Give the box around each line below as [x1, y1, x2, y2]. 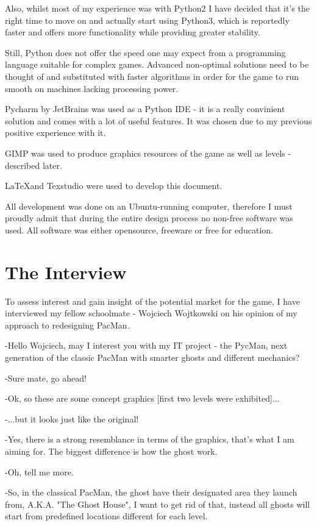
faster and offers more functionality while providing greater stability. [5, 26, 260, 38]
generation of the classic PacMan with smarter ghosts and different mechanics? [5, 351, 300, 363]
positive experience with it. [5, 126, 106, 139]
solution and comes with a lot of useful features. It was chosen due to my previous [5, 114, 312, 127]
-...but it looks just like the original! [5, 412, 139, 425]
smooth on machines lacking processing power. [5, 82, 179, 94]
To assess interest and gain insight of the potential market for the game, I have [5, 294, 300, 307]
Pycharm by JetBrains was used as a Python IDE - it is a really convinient [5, 102, 285, 115]
